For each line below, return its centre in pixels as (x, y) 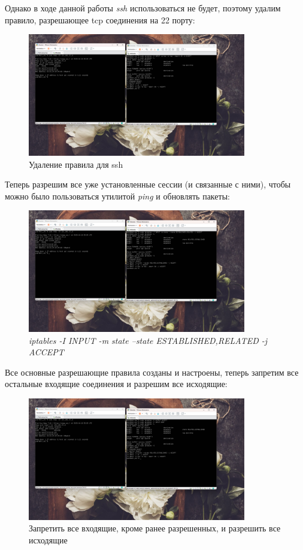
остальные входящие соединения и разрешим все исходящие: (116, 384)
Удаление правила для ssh (76, 164)
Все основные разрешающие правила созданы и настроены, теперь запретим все (152, 372)
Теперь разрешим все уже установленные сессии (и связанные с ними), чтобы (148, 184)
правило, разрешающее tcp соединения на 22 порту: (100, 19)
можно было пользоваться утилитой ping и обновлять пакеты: (117, 196)
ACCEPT (46, 352)
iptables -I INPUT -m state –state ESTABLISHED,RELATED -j (148, 340)
